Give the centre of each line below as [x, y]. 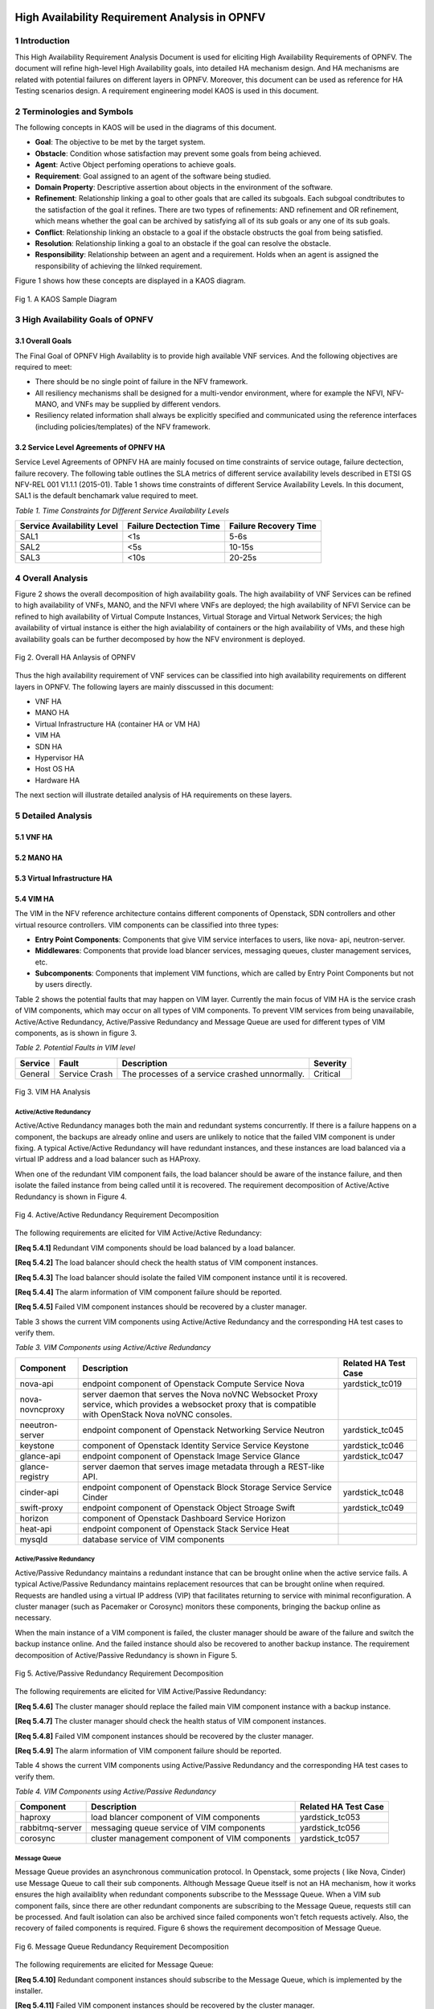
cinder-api [39, 1492]
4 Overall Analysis [51, 578]
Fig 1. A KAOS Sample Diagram [66, 299]
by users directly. [63, 984]
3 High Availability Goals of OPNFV [84, 320]
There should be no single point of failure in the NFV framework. [141, 382]
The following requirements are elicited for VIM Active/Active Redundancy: [138, 1233]
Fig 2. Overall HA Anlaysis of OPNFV [75, 657]
